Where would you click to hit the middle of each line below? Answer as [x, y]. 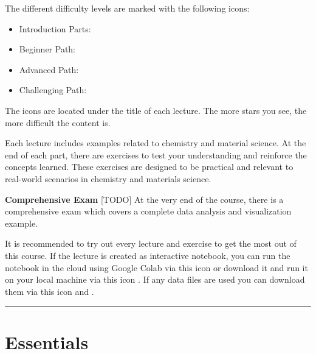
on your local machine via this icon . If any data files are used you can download [155, 279]
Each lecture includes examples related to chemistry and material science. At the [156, 143]
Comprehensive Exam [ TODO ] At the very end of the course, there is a [144, 199]
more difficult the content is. [58, 122]
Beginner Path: [47, 49]
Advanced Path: [49, 69]
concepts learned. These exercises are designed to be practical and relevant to [149, 167]
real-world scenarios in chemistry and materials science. [108, 178]
